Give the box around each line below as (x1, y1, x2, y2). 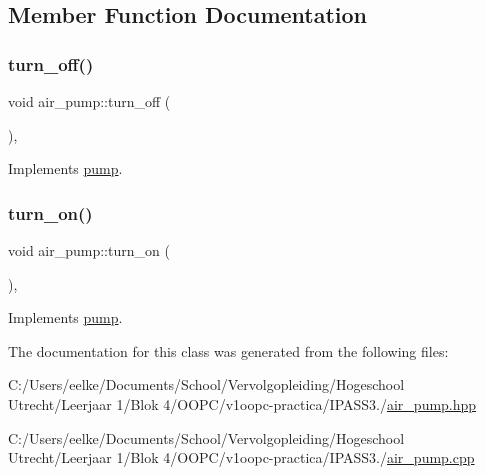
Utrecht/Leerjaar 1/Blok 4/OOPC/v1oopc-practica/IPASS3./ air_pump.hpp (8, 393, 477, 414)
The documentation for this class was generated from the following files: (8, 340, 449, 361)
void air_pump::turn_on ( (8, 240, 170, 260)
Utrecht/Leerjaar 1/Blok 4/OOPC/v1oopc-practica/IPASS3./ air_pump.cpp (8, 447, 475, 468)
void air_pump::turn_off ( (8, 91, 171, 111)
